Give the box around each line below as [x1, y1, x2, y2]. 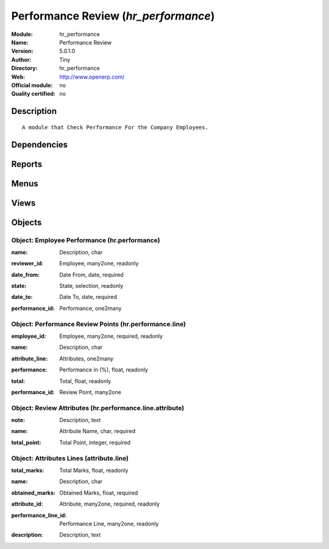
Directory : [11, 65, 38, 72]
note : [11, 417, 26, 424]
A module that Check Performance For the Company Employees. [22, 124, 208, 131]
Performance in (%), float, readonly [59, 366, 149, 373]
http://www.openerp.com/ [59, 73, 125, 81]
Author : [11, 56, 32, 63]
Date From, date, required [59, 271, 124, 278]
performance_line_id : [11, 511, 67, 518]
